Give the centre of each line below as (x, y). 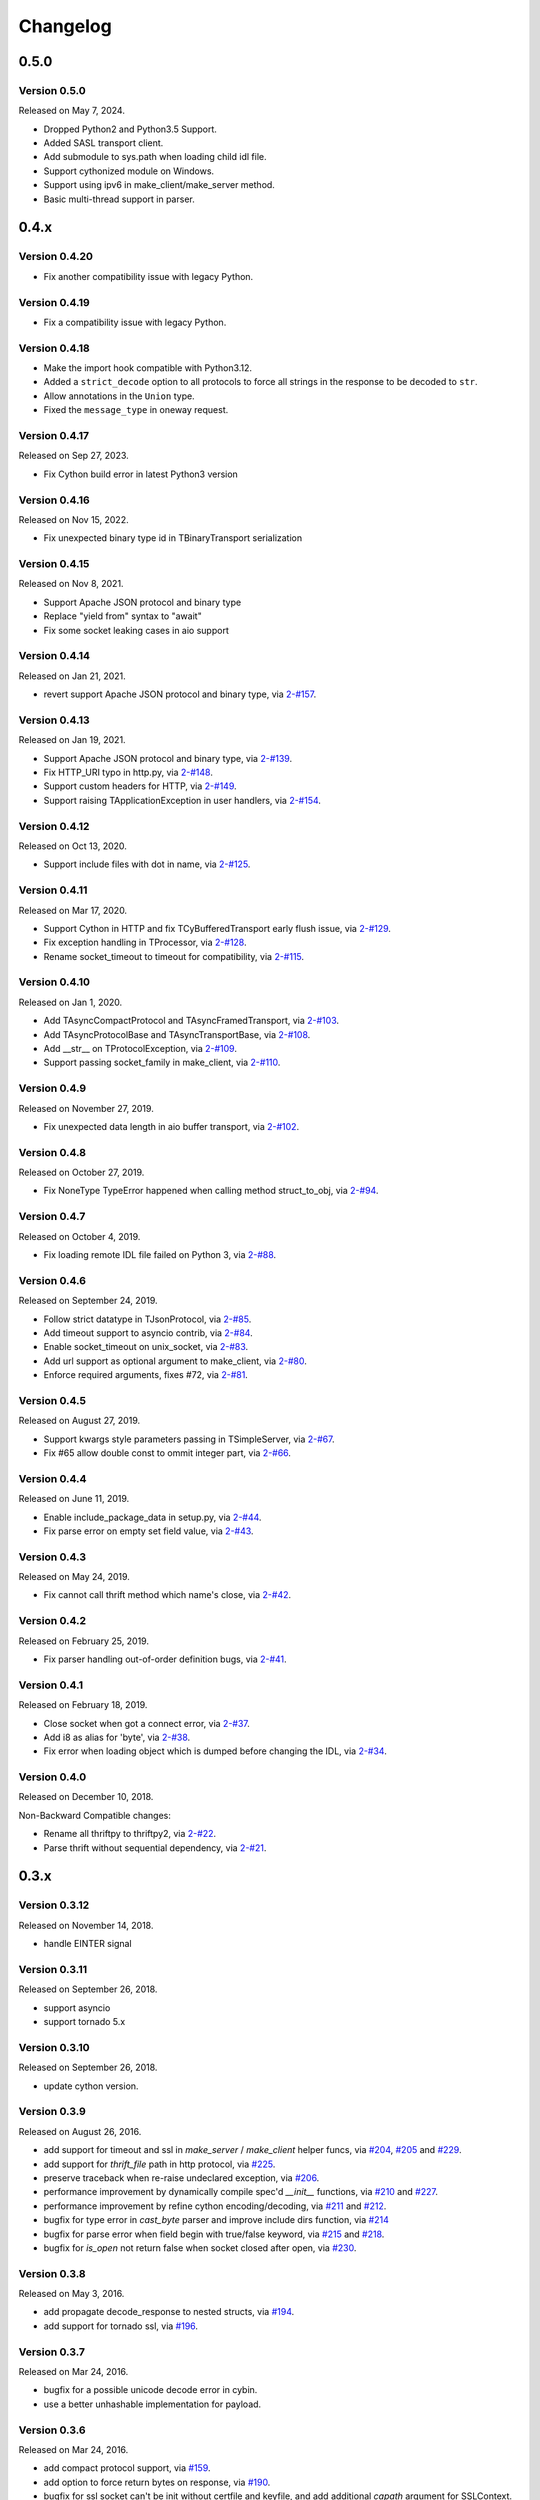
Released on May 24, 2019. (74, 1577)
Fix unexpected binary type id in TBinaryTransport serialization (173, 538)
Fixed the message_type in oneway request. (136, 410)
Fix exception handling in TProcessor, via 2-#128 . (145, 942)
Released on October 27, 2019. (81, 1172)
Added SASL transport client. (103, 143)
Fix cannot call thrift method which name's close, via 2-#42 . (167, 1595)
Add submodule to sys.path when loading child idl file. (155, 157)
